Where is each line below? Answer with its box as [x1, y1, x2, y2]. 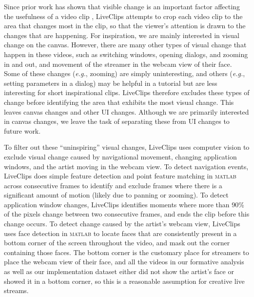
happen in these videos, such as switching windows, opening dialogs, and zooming [4, 49, 248, 59]
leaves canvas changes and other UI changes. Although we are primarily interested [4, 106, 249, 117]
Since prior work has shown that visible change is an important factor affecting [4, 1, 240, 11]
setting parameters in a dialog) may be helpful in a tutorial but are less [4, 78, 217, 88]
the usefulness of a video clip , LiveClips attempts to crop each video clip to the [4, 11, 243, 21]
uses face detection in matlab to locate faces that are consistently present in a [4, 228, 237, 238]
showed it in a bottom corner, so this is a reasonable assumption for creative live [4, 276, 245, 286]
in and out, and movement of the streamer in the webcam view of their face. [4, 59, 232, 69]
